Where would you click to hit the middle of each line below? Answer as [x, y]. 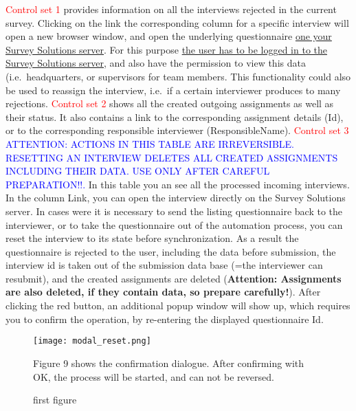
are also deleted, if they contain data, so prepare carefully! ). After [163, 292]
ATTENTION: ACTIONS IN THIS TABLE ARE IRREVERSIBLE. [150, 143]
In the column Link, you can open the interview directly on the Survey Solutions [176, 198]
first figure [55, 400]
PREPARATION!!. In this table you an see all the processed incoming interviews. [178, 184]
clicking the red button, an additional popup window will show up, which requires [178, 306]
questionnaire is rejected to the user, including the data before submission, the [171, 251]
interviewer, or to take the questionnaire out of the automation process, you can [174, 224]
